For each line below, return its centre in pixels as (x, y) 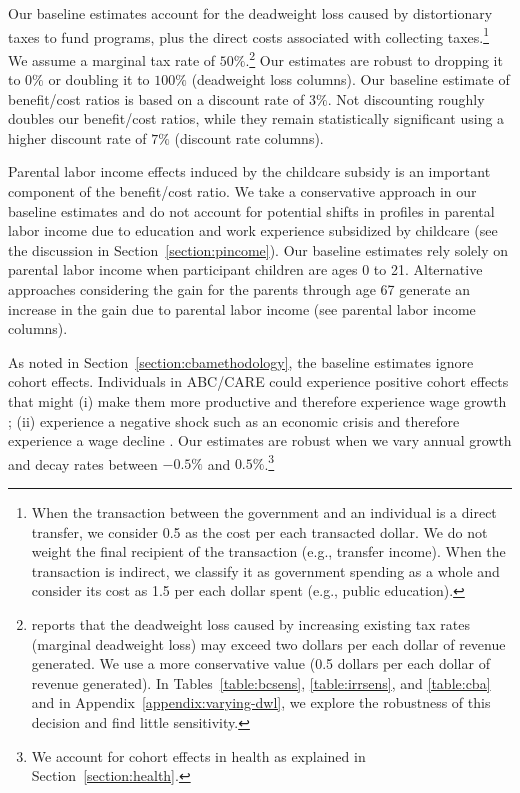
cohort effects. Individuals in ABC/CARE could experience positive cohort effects (258, 381)
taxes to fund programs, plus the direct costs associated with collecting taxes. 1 (248, 35)
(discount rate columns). (249, 137)
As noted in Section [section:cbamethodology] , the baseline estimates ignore (241, 361)
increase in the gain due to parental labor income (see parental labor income (242, 308)
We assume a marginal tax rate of (112, 59)
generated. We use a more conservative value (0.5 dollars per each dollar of (260, 663)
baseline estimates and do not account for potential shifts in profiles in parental (251, 210)
